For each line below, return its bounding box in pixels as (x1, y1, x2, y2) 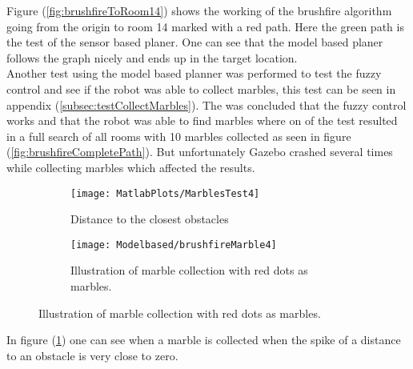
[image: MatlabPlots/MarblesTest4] (70, 187, 260, 199)
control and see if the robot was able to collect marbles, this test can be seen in (6, 80, 396, 97)
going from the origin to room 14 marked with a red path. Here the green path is (6, 18, 404, 34)
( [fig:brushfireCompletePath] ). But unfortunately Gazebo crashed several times (6, 143, 393, 160)
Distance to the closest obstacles (70, 211, 229, 227)
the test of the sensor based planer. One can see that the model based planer (6, 34, 383, 50)
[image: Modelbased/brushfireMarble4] (70, 239, 277, 251)
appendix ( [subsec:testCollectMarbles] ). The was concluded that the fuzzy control (6, 96, 407, 113)
